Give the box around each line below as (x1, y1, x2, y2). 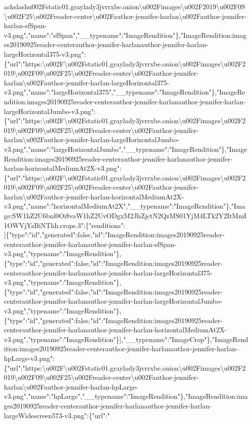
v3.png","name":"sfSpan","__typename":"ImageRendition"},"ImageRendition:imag (4, 30, 247, 40)
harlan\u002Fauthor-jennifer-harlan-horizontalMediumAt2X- (4, 191, 184, 201)
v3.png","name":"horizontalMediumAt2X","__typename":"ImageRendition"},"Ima (4, 201, 245, 211)
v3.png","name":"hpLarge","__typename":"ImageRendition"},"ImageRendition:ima (4, 391, 248, 401)
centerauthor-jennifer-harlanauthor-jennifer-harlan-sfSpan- (4, 239, 176, 249)
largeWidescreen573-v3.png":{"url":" (4, 410, 110, 420)
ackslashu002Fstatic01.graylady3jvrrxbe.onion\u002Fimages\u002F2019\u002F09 (4, 1, 245, 11)
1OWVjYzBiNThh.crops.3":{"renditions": (4, 220, 126, 230)
